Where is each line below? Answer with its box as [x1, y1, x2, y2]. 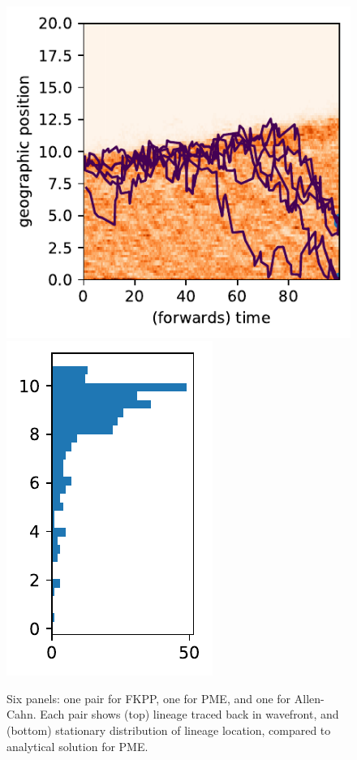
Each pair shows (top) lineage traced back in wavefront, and [40, 706, 339, 723]
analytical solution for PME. [6, 737, 148, 754]
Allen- [294, 689, 325, 706]
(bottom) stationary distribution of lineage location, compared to [6, 721, 331, 738]
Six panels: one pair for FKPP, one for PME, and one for [6, 689, 291, 706]
